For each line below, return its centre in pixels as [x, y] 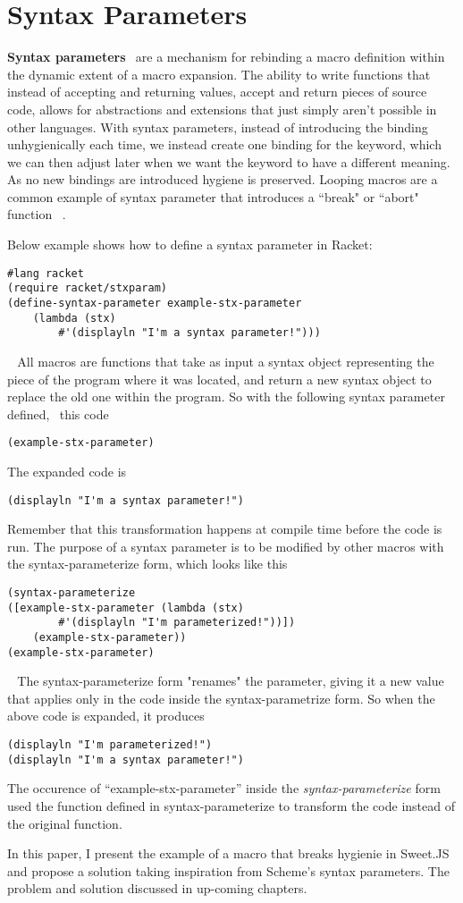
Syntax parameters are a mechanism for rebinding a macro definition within [226, 57]
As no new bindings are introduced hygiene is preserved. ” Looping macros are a [223, 179]
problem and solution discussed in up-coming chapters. [157, 888]
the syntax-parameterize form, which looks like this [147, 564]
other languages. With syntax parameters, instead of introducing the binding [218, 127]
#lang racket [46, 273]
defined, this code [58, 414]
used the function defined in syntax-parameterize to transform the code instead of [231, 805]
